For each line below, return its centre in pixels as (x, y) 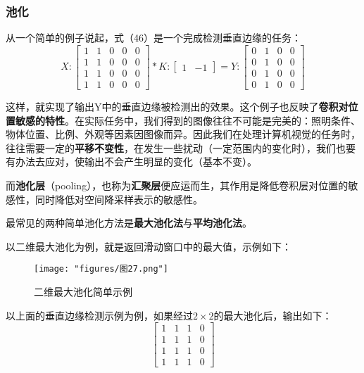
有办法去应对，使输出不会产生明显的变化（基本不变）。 (131, 162)
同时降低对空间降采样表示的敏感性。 (119, 199)
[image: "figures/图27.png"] (101, 269)
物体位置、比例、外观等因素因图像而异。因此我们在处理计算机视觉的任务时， (183, 134)
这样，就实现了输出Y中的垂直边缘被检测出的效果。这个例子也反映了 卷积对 (177, 106)
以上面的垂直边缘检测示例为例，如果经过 (99, 315)
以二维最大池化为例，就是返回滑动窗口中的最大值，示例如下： (149, 246)
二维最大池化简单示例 (83, 291)
